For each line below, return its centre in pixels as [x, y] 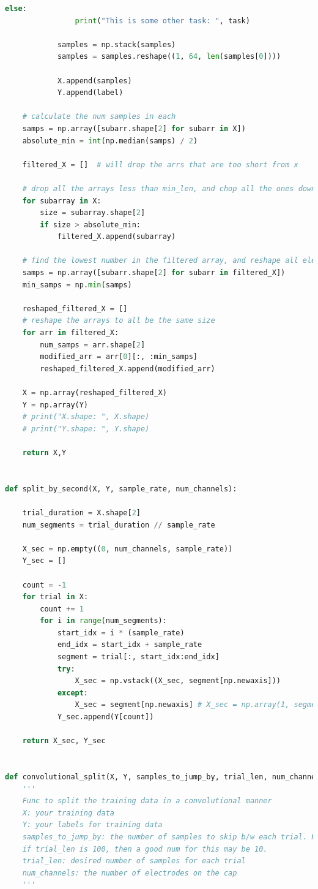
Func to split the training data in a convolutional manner [147, 801]
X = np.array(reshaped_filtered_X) [94, 393]
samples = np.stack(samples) [116, 44]
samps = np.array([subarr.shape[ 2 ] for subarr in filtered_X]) [154, 273]
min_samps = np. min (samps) [77, 285]
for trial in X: [55, 597]
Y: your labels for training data [92, 825]
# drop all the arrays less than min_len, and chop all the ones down [169, 188]
